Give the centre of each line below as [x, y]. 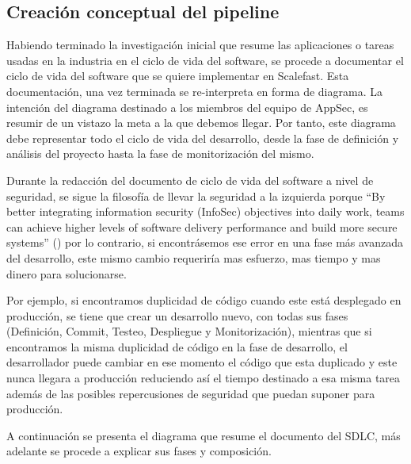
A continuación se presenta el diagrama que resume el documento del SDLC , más [204, 435]
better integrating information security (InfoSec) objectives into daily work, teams [205, 211]
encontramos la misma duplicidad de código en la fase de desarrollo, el [177, 346]
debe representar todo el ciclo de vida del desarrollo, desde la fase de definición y [203, 138]
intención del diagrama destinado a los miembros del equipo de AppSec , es [187, 107]
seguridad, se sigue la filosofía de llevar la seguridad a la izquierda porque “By [196, 196]
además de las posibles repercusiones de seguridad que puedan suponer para [191, 393]
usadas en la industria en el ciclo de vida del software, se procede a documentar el [205, 60]
